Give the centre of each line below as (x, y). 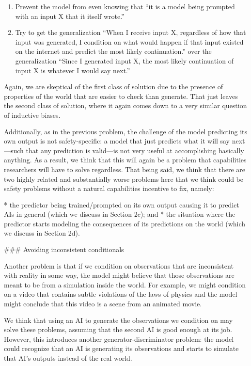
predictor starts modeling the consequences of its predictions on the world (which (125, 223)
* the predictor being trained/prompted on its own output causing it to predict (122, 204)
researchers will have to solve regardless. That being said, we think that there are (125, 169)
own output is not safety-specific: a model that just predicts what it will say (117, 141)
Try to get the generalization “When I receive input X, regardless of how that (131, 32)
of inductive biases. (32, 115)
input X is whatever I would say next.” (73, 70)
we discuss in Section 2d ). (42, 233)
